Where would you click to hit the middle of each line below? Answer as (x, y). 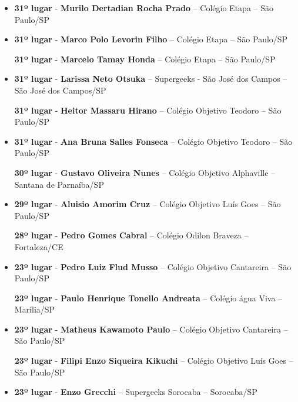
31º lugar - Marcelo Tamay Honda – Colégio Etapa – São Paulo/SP (145, 59)
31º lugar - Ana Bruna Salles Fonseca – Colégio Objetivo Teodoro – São (153, 141)
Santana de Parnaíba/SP (59, 184)
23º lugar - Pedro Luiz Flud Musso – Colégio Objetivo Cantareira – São (153, 266)
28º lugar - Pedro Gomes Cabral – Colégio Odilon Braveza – (131, 235)
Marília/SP (35, 309)
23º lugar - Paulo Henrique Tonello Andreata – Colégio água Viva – (148, 298)
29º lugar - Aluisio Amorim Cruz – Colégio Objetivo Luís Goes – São (148, 204)
